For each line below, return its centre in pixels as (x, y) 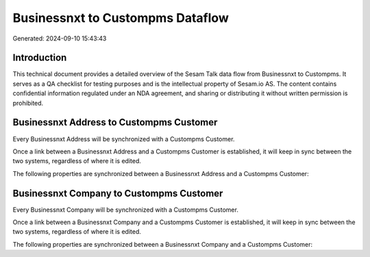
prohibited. (28, 103)
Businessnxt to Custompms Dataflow (121, 18)
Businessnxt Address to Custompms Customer (115, 122)
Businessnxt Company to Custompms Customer (118, 193)
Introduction (40, 58)
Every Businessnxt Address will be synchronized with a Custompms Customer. (124, 139)
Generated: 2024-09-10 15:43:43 (60, 38)
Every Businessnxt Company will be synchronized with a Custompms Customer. (126, 210)
